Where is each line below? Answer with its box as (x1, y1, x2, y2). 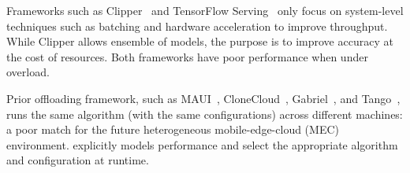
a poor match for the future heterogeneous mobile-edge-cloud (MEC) (6, 121, 339, 138)
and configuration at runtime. (6, 152, 149, 168)
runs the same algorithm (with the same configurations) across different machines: (6, 105, 403, 122)
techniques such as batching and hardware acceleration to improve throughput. (6, 17, 388, 34)
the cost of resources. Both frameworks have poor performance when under (6, 48, 368, 64)
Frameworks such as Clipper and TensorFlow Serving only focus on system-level (6, 2, 404, 18)
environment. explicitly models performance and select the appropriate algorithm (6, 136, 398, 153)
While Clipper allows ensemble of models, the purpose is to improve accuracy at (6, 33, 393, 50)
